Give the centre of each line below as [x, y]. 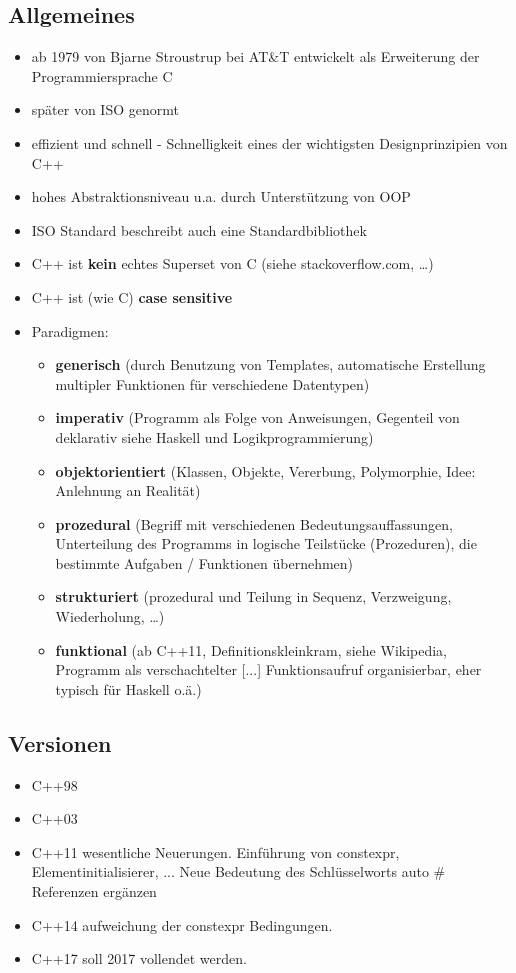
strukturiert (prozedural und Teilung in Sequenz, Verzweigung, [253, 596]
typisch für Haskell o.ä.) [128, 688]
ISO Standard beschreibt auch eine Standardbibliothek [199, 229]
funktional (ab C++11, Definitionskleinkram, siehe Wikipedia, [251, 649]
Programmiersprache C [102, 75]
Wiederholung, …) [110, 616]
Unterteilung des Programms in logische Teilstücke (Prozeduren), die [266, 543]
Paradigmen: [70, 330]
